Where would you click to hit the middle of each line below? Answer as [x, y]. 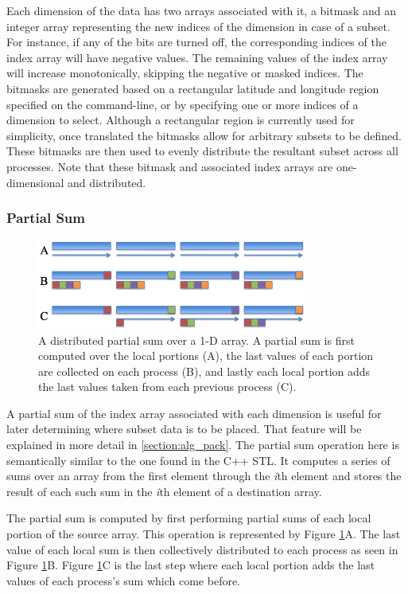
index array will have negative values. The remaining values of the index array [197, 57]
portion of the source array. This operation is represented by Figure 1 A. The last [204, 534]
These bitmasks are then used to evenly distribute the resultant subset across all [202, 151]
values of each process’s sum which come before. [124, 580]
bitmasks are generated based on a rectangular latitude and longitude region [193, 88]
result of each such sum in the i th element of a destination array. [164, 491]
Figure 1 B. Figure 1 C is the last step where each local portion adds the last [191, 565]
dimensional [35, 182]
